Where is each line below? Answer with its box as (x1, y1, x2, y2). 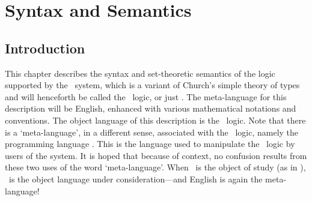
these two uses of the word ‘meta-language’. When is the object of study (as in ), (5, 161, 306, 173)
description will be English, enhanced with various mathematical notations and (5, 102, 296, 115)
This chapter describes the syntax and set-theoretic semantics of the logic (5, 67, 275, 79)
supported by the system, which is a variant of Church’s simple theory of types (5, 79, 300, 91)
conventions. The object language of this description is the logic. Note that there (5, 113, 306, 126)
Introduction (5, 38, 85, 57)
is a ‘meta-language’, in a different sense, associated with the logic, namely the (5, 125, 299, 138)
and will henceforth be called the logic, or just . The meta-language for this (5, 90, 287, 103)
